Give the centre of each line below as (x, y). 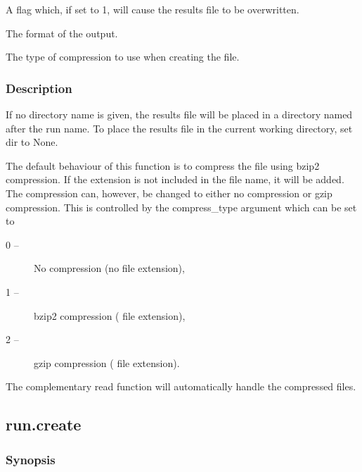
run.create (44, 424)
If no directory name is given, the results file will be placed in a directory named (179, 114)
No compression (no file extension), (109, 268)
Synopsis (31, 459)
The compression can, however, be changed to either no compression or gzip (169, 193)
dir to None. (32, 142)
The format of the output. (62, 33)
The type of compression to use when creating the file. (123, 57)
